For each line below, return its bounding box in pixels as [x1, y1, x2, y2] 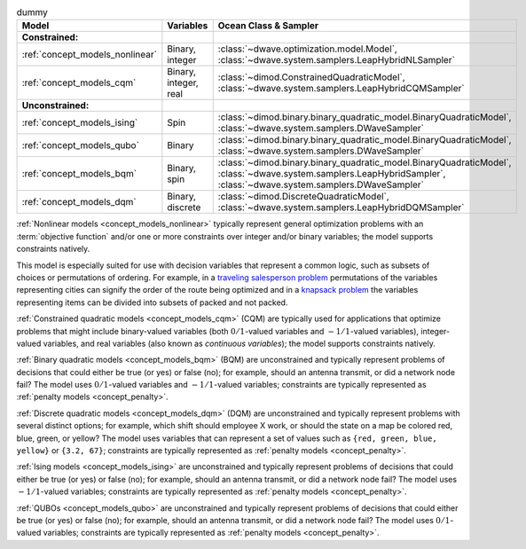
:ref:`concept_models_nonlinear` [21, 49, 157, 61]
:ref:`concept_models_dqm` [21, 196, 137, 208]
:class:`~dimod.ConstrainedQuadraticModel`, [217, 71, 405, 83]
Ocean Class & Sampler [217, 20, 319, 32]
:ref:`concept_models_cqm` [21, 76, 137, 89]
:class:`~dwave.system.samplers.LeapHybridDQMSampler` [217, 201, 465, 214]
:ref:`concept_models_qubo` [21, 139, 139, 152]
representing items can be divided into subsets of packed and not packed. [16, 297, 288, 308]
